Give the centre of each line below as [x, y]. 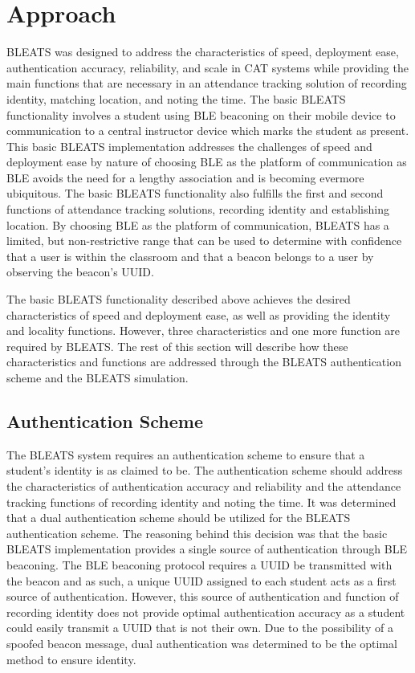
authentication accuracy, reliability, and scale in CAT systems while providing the [207, 67]
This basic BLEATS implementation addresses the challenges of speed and [189, 146]
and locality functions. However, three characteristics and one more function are [203, 330]
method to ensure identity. [71, 659]
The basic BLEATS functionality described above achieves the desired [179, 299]
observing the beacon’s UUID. [80, 272]
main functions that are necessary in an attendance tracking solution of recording [207, 83]
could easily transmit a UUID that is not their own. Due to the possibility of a [200, 628]
